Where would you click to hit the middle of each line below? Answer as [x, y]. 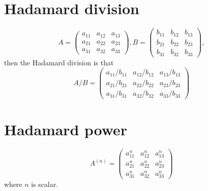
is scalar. [45, 184]
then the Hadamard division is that [59, 62]
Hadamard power [66, 129]
